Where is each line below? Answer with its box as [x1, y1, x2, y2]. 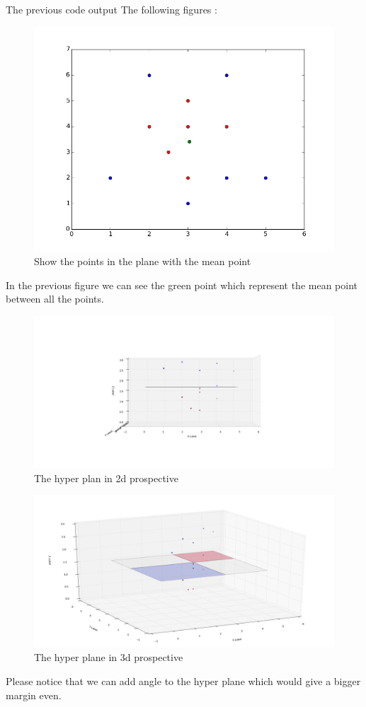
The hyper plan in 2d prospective [34, 470, 178, 485]
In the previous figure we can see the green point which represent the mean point [6, 277, 358, 292]
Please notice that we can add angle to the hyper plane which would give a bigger [6, 673, 361, 688]
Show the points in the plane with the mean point [34, 254, 251, 269]
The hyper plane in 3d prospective [34, 650, 183, 665]
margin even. [6, 687, 62, 702]
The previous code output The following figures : [6, 2, 217, 16]
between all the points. [6, 291, 104, 306]
